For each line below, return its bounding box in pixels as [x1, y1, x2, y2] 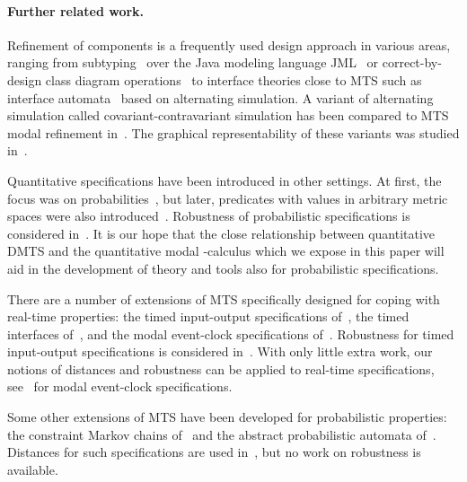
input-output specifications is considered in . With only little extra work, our [7, 342, 433, 361]
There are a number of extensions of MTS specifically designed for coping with [7, 289, 440, 308]
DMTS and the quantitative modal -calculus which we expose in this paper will [7, 241, 445, 260]
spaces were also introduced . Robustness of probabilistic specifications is [7, 206, 410, 225]
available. [7, 460, 58, 478]
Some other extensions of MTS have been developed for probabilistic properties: [7, 408, 447, 426]
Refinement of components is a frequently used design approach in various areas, [7, 35, 451, 54]
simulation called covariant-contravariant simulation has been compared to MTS [7, 106, 449, 125]
